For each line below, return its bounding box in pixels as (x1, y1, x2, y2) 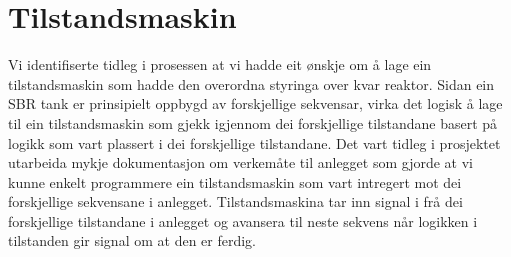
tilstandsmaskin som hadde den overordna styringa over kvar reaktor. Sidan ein (8, 73, 495, 94)
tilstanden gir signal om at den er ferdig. (8, 230, 257, 251)
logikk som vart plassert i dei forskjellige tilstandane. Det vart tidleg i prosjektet (8, 132, 501, 153)
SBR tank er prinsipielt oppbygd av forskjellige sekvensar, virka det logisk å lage (8, 93, 503, 114)
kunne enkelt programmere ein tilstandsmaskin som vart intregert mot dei (8, 171, 462, 192)
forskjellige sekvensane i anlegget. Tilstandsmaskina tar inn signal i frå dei (8, 191, 463, 212)
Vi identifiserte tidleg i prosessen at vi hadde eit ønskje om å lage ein (8, 54, 432, 75)
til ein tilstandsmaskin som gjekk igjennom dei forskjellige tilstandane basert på (8, 112, 498, 133)
